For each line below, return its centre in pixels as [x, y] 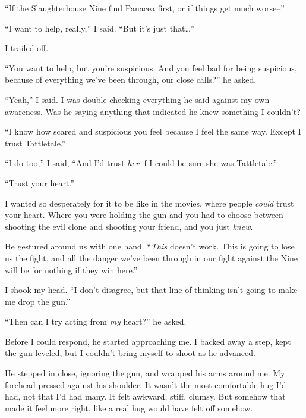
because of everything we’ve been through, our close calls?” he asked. [131, 79]
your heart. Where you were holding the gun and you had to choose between [144, 215]
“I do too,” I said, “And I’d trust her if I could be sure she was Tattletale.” [141, 163]
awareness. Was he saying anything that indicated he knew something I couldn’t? [153, 111]
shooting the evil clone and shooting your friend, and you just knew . [129, 226]
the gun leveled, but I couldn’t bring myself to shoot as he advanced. [130, 353]
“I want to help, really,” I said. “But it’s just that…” [100, 28]
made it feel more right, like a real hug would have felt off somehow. [129, 408]
